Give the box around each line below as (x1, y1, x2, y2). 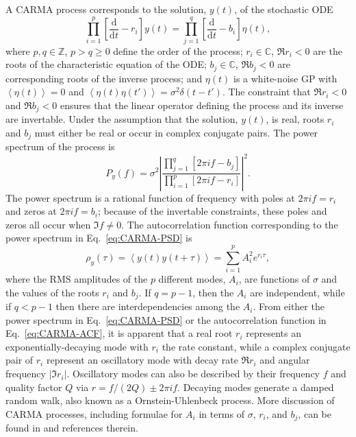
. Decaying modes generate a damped (177, 379, 334, 394)
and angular (259, 353, 310, 367)
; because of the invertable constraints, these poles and (97, 204, 327, 218)
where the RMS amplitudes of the (5, 272, 148, 286)
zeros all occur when (5, 217, 91, 231)
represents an (246, 326, 301, 340)
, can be (298, 406, 331, 421)
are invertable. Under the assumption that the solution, (5, 112, 238, 126)
